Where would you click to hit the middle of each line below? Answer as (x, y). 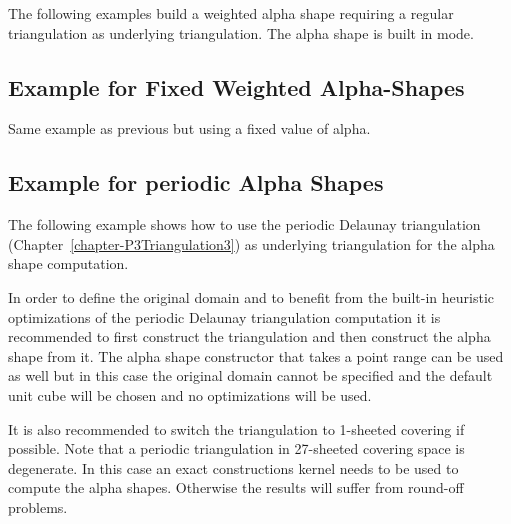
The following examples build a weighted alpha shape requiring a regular (231, 13)
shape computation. (68, 263)
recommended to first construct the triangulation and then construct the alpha (249, 336)
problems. (38, 506)
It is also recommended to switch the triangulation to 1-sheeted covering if (236, 428)
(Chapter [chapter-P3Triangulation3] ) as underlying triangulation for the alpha (251, 243)
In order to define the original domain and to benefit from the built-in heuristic (251, 296)
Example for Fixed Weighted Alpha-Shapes (236, 86)
